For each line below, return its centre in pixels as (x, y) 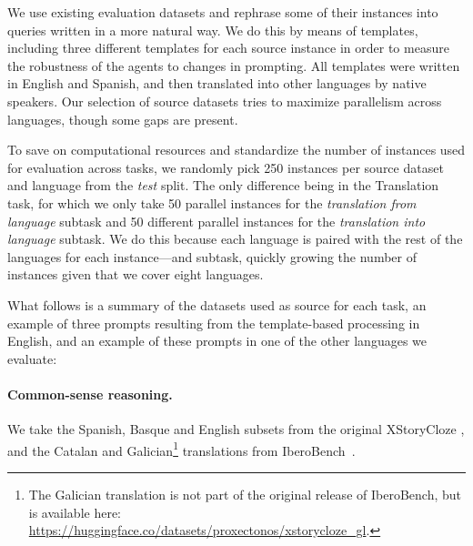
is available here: (75, 512)
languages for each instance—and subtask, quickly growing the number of (212, 256)
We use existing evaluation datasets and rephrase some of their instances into (223, 12)
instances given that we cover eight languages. (136, 274)
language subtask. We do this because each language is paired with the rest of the (235, 239)
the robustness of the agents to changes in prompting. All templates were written (234, 65)
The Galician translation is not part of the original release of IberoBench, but (245, 494)
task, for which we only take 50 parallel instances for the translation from (212, 202)
